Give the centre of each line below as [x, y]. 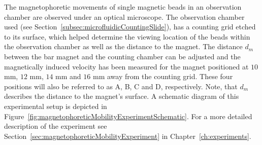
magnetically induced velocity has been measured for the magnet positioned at [126, 66]
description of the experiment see [56, 126]
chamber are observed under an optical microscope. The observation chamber [124, 16]
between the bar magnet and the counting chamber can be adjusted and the [122, 56]
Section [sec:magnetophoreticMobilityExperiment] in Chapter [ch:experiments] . [128, 136]
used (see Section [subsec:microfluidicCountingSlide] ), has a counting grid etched [130, 27]
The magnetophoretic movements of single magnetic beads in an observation [123, 7]
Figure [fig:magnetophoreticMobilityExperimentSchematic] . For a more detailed [128, 116]
